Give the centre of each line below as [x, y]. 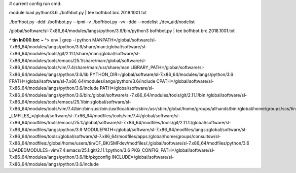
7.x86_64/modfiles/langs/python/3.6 [46, 129]
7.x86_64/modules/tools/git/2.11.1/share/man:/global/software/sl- [75, 54]
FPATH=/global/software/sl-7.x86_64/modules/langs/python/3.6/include [82, 81]
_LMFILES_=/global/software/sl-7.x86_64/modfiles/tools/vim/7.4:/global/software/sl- [95, 115]
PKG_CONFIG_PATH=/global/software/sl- [173, 150]
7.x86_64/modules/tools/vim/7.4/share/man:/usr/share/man [69, 68]
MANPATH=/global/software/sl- [124, 40]
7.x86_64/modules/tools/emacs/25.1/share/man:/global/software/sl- [78, 60]
